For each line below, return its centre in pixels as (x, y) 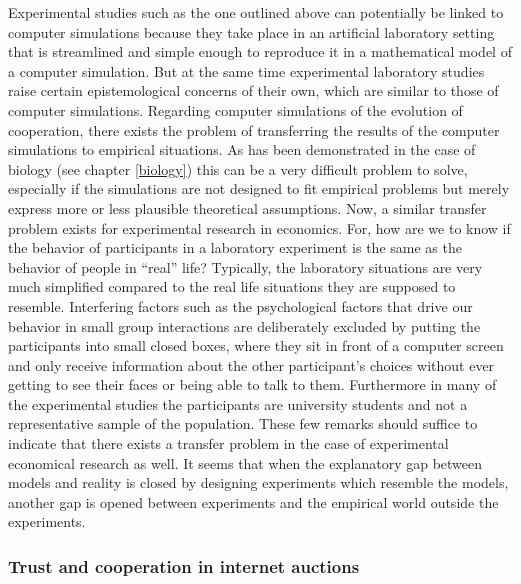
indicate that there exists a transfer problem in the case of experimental (228, 443)
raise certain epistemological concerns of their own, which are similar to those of (253, 90)
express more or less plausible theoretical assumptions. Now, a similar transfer (247, 207)
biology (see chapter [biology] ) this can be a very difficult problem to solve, (238, 168)
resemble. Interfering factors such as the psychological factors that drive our (240, 305)
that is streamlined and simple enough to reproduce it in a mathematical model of (260, 51)
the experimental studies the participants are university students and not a (238, 403)
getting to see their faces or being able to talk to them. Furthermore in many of (252, 384)
